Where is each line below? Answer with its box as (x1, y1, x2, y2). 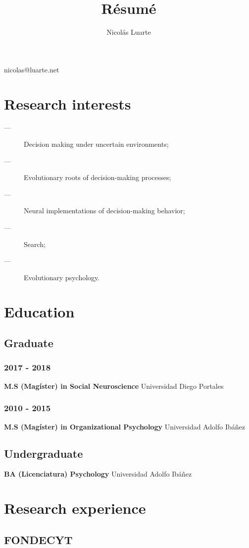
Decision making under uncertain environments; (24, 139, 169, 149)
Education (4, 301, 75, 321)
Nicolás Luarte (106, 27, 151, 37)
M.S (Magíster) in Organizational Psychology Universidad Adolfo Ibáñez (4, 421, 245, 431)
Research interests (4, 93, 131, 114)
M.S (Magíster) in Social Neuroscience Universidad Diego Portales (4, 380, 224, 391)
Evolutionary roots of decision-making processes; (24, 172, 171, 183)
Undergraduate (4, 445, 83, 461)
